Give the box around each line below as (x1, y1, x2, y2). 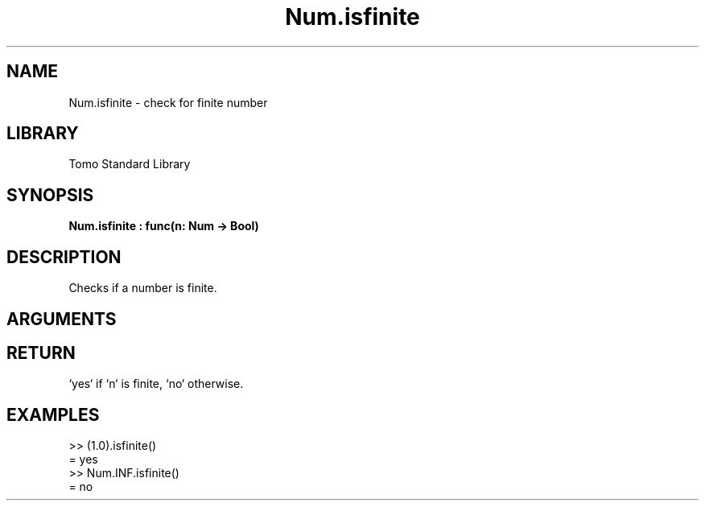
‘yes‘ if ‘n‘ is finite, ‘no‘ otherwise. (68, 377, 244, 391)
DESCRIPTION (6, 246, 122, 267)
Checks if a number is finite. (68, 281, 217, 295)
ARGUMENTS (6, 308, 117, 329)
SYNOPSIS (6, 184, 94, 205)
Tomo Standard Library (68, 157, 191, 171)
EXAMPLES (6, 404, 100, 425)
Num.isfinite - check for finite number (68, 95, 268, 109)
